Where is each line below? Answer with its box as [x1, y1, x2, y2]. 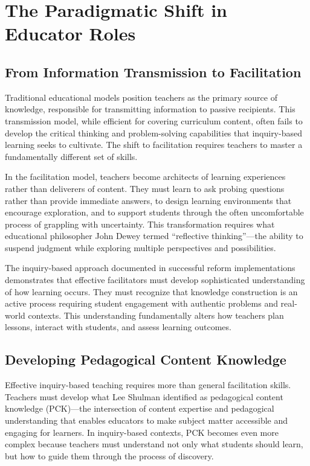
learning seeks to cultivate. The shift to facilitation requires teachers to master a [5, 138, 303, 151]
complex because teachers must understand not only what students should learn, [5, 438, 303, 450]
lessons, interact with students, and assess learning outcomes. [5, 321, 231, 333]
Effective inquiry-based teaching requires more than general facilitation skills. [5, 378, 291, 391]
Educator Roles [5, 21, 136, 46]
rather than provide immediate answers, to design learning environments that [5, 194, 292, 206]
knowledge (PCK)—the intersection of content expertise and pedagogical [5, 402, 274, 415]
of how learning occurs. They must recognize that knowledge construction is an [5, 285, 298, 298]
